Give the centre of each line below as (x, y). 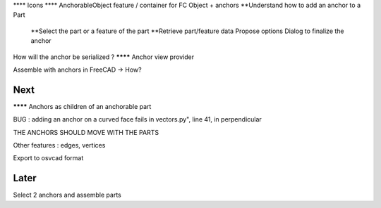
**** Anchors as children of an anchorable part (82, 106)
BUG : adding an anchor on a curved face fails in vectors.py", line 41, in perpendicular (138, 119)
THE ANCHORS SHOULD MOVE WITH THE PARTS (86, 132)
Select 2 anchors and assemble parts (67, 195)
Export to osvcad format (48, 158)
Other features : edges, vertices (59, 145)
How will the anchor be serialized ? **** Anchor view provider (104, 57)
